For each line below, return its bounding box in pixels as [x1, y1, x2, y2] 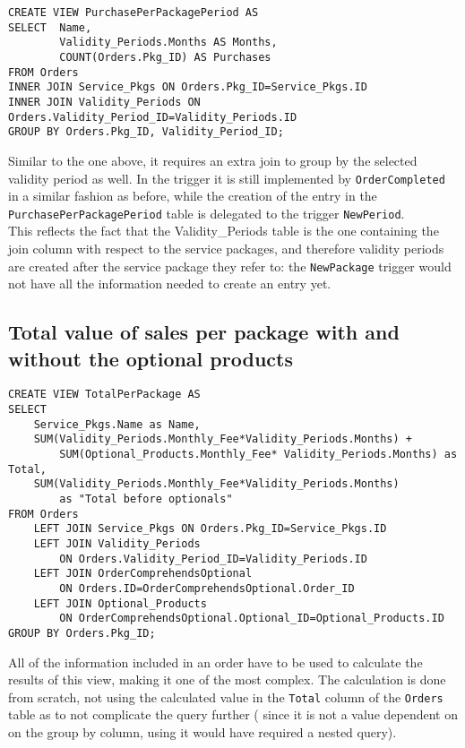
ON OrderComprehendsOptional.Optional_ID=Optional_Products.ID [59, 612, 444, 625]
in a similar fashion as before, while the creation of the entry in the [8, 186, 377, 205]
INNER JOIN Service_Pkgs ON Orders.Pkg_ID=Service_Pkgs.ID [8, 81, 367, 94]
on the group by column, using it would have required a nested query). [8, 723, 397, 742]
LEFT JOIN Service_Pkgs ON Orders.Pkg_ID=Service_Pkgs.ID [33, 522, 387, 536]
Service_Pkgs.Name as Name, [33, 417, 201, 431]
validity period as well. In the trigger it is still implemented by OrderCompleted [8, 168, 445, 187]
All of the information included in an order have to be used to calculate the [8, 652, 423, 671]
